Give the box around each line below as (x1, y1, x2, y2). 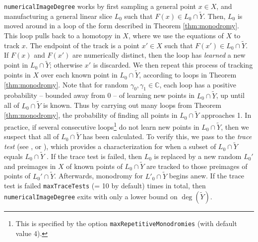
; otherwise (49, 60, 83, 70)
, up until (216, 90, 245, 100)
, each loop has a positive (159, 79, 236, 89)
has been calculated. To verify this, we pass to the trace (82, 131, 252, 142)
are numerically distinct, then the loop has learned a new (72, 50, 246, 60)
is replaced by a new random (154, 151, 242, 161)
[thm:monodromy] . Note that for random (4, 79, 129, 89)
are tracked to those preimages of (146, 161, 248, 171)
